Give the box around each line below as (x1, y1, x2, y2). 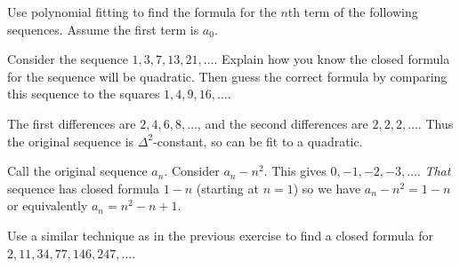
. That (416, 162, 451, 180)
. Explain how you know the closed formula (214, 50, 450, 68)
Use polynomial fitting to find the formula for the (7, 3, 277, 20)
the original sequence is (7, 131, 134, 150)
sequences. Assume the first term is (7, 20, 199, 38)
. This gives (263, 162, 327, 180)
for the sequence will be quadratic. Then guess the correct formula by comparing (7, 67, 448, 85)
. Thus (417, 114, 454, 132)
